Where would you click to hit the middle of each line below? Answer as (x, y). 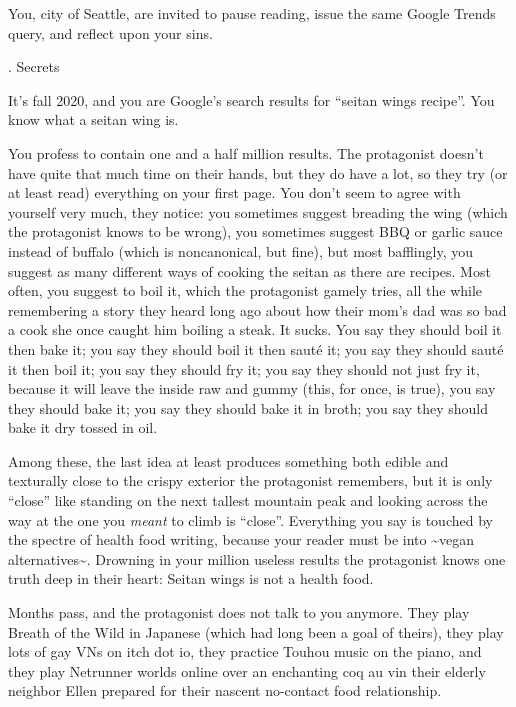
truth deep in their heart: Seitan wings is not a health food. (191, 578)
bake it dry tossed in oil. (83, 427)
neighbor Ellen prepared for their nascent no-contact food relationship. (225, 690)
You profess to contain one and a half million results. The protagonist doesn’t (246, 152)
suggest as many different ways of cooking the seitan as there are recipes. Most (249, 270)
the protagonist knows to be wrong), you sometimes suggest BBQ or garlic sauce (255, 231)
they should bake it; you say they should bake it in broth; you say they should (248, 407)
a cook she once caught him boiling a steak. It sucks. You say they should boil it (255, 329)
